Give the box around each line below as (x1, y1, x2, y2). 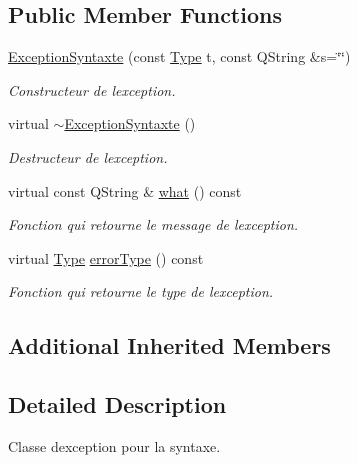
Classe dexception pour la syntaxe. (8, 435, 221, 456)
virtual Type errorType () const (8, 247, 204, 268)
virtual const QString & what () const (8, 180, 242, 201)
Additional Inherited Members (8, 330, 331, 361)
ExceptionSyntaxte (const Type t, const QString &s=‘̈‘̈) (8, 46, 351, 67)
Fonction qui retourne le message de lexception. (8, 214, 299, 235)
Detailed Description (8, 389, 227, 420)
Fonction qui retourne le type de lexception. (8, 281, 274, 302)
